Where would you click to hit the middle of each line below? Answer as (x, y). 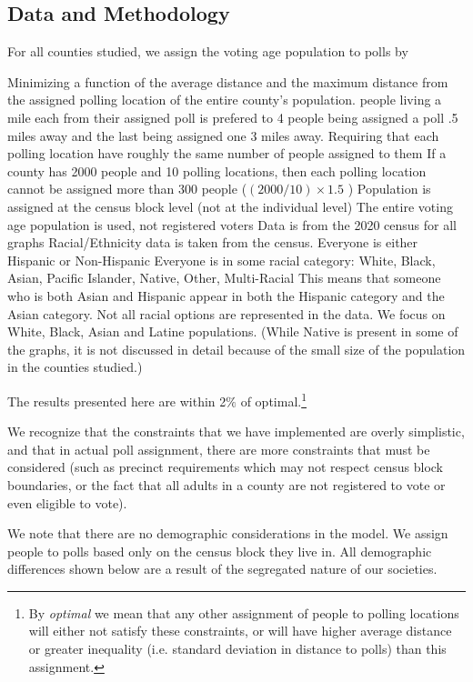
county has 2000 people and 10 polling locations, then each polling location (217, 170)
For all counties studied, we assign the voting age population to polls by (208, 51)
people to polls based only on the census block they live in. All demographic (220, 551)
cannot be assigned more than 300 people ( (127, 189)
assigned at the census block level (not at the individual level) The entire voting (230, 206)
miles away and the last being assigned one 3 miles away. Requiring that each (223, 135)
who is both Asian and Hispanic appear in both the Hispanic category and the (226, 295)
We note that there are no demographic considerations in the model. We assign (228, 533)
